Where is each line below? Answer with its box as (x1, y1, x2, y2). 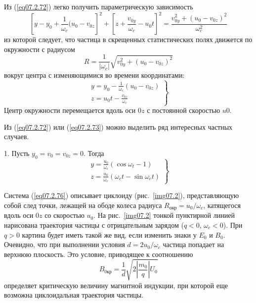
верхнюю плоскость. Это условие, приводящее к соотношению (4, 249, 193, 259)
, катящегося (203, 200, 241, 210)
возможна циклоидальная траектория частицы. (4, 290, 144, 300)
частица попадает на (163, 239, 224, 250)
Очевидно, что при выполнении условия (4, 239, 125, 250)
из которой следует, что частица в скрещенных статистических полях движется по (4, 34, 253, 45)
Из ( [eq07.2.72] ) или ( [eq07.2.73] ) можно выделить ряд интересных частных (4, 121, 233, 132)
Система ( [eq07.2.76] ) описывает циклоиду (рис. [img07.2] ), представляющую (4, 190, 239, 201)
